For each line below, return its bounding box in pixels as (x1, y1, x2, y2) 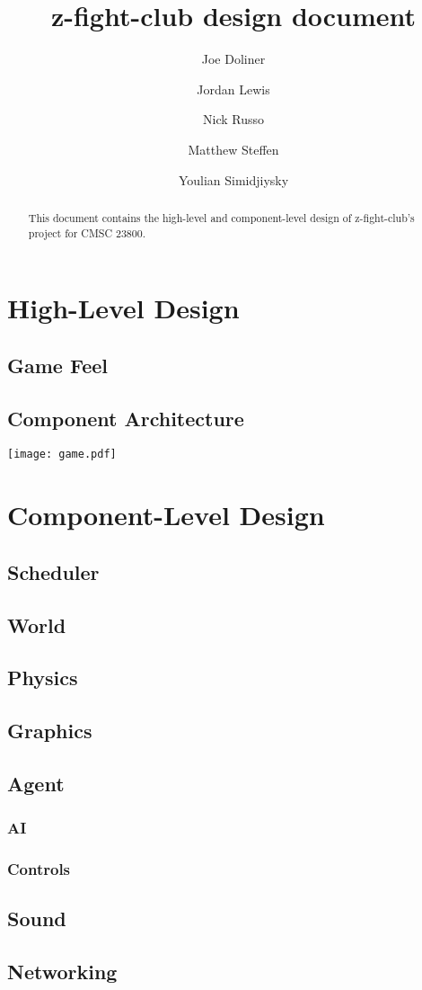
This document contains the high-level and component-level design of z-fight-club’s (28, 210, 415, 225)
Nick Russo (203, 110, 264, 129)
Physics (7, 664, 78, 691)
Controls (7, 858, 71, 880)
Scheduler (7, 557, 100, 585)
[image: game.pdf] (7, 448, 117, 461)
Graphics (7, 717, 92, 745)
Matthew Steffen (188, 139, 279, 158)
